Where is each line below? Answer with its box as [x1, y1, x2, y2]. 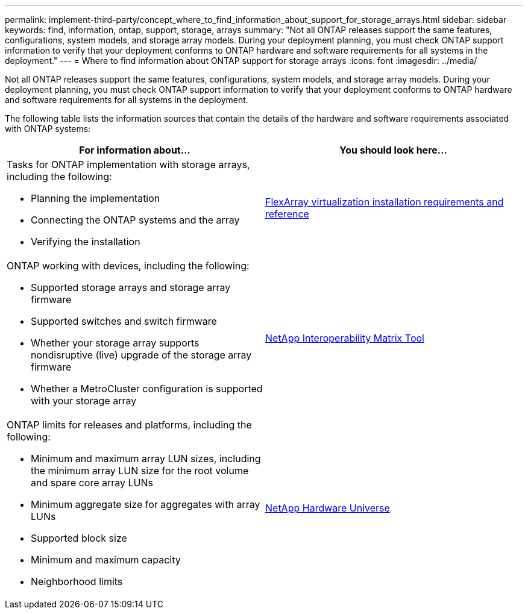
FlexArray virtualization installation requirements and [265, 196, 504, 208]
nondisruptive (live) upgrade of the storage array [31, 349, 252, 361]
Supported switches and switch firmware [31, 315, 217, 327]
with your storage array [31, 395, 137, 407]
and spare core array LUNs [31, 477, 153, 489]
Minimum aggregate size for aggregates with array [31, 498, 260, 510]
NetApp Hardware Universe [265, 502, 390, 514]
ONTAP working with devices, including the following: [7, 260, 250, 272]
